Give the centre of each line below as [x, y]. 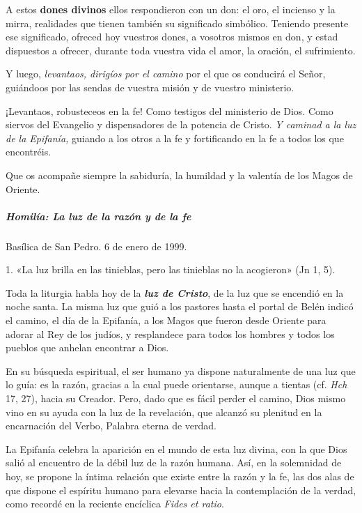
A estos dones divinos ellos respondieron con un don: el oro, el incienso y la [171, 9]
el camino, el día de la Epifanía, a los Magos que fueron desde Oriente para [166, 320]
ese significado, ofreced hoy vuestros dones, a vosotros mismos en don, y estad [172, 37]
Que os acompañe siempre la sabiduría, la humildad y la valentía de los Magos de [179, 175]
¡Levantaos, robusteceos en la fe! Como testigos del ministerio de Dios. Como [170, 110]
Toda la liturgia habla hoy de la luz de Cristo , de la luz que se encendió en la [175, 292]
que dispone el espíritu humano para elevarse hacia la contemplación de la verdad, [181, 490]
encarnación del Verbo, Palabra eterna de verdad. [111, 426]
